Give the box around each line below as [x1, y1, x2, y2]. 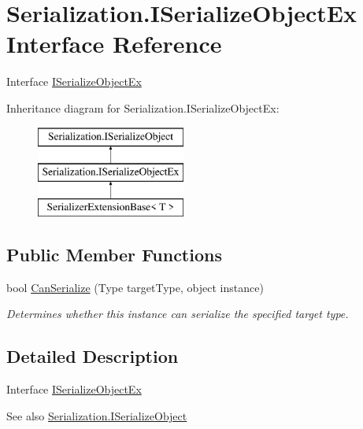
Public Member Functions [6, 242, 222, 266]
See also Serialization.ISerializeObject [6, 407, 187, 423]
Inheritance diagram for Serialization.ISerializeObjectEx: [6, 99, 280, 116]
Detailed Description [6, 344, 179, 368]
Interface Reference [6, 28, 222, 60]
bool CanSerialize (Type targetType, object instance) [6, 279, 264, 295]
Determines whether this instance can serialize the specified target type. [6, 305, 349, 322]
